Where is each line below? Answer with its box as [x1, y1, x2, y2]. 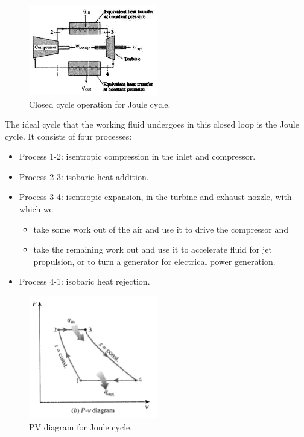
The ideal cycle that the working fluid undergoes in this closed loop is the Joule [5, 118, 299, 131]
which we [19, 202, 53, 215]
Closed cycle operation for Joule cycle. [29, 97, 171, 110]
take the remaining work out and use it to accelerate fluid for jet [33, 243, 272, 256]
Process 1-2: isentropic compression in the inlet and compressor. [19, 150, 256, 163]
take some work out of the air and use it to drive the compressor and [33, 222, 289, 235]
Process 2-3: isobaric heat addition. [19, 170, 149, 183]
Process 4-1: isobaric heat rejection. [19, 275, 150, 288]
